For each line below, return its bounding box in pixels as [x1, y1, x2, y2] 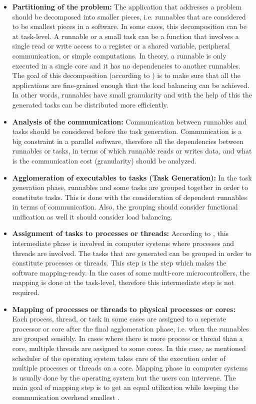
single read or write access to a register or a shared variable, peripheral [12, 40, 230, 51]
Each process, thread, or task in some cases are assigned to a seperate [12, 313, 226, 324]
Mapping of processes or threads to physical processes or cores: [12, 303, 235, 314]
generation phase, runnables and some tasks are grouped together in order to [12, 182, 248, 192]
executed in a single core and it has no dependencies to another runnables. [12, 60, 240, 70]
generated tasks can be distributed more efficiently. [12, 99, 168, 109]
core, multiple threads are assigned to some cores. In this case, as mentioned [12, 343, 246, 353]
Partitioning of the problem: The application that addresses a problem [12, 1, 241, 11]
